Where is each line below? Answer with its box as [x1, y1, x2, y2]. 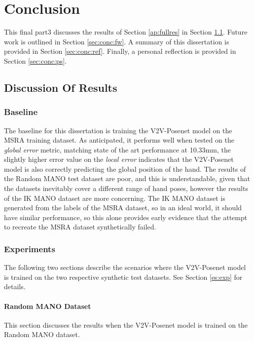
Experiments [4, 242, 55, 255]
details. [4, 281, 26, 292]
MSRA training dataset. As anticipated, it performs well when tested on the [4, 135, 234, 145]
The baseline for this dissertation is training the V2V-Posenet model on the [4, 125, 232, 135]
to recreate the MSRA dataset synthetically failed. [4, 222, 156, 232]
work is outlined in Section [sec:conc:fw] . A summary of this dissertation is [4, 36, 229, 46]
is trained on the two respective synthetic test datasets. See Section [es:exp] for [4, 271, 243, 282]
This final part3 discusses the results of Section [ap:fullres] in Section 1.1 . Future [4, 27, 248, 37]
